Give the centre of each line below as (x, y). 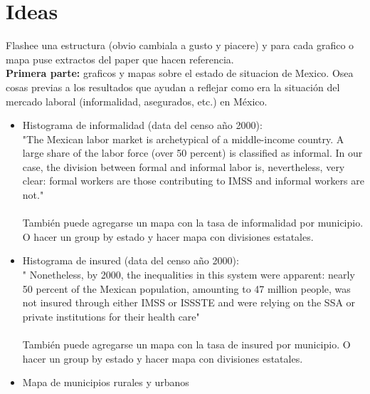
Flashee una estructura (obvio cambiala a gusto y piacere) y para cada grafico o (180, 45)
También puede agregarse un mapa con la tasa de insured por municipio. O (186, 344)
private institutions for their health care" (111, 316)
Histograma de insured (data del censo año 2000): (131, 260)
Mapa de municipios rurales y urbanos (106, 382)
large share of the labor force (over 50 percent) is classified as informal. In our (192, 153)
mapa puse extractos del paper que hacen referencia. (120, 59)
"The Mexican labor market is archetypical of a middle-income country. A (183, 139)
